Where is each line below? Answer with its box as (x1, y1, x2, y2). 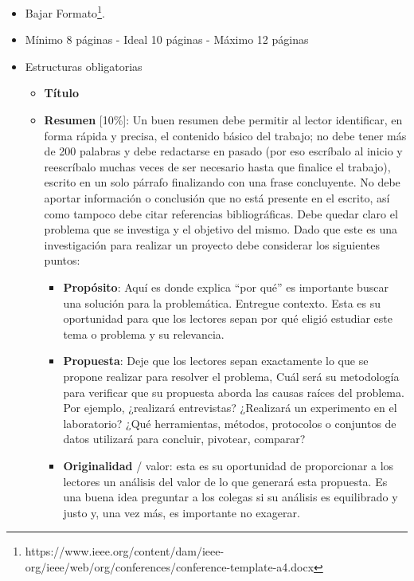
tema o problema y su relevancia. (63, 325, 225, 342)
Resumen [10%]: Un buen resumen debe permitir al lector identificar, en (44, 112, 403, 128)
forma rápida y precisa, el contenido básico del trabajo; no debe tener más (44, 127, 407, 143)
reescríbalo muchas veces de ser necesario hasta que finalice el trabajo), (44, 158, 391, 175)
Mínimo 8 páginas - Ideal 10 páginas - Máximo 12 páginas (25, 31, 309, 48)
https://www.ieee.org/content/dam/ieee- (25, 543, 225, 559)
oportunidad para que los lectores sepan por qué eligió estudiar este (63, 310, 393, 327)
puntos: (44, 252, 80, 269)
